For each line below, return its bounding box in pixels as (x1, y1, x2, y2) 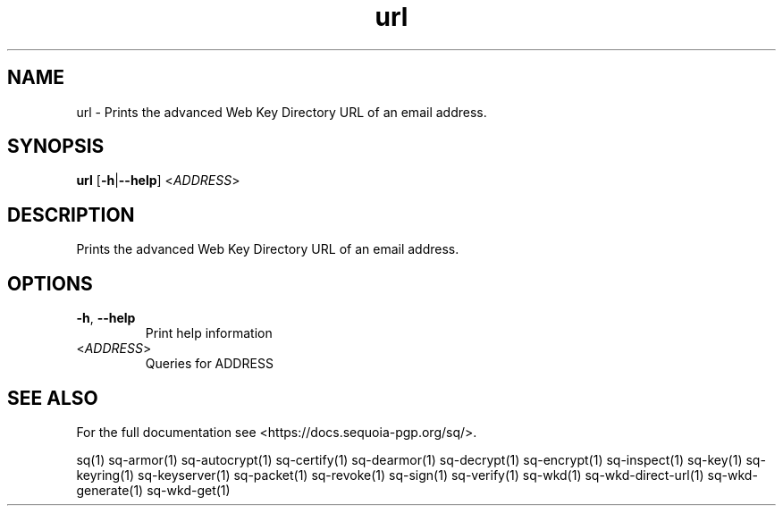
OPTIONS (7, 272, 93, 295)
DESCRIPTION (7, 203, 135, 226)
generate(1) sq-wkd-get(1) (76, 482, 231, 498)
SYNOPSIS (7, 135, 105, 158)
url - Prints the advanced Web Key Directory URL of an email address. (76, 104, 487, 120)
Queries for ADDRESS (145, 356, 274, 372)
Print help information (145, 325, 273, 341)
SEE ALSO (7, 386, 98, 409)
